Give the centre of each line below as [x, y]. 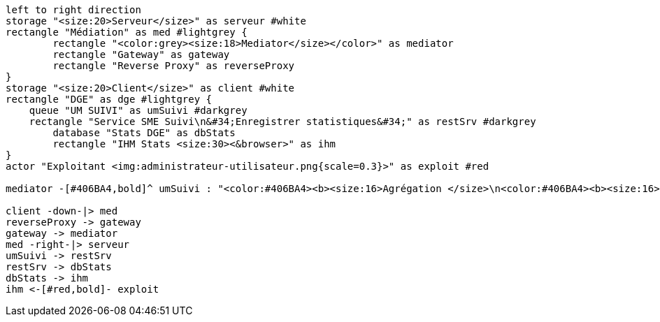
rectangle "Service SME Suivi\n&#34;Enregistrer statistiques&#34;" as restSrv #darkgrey [282, 122]
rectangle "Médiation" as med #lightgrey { [127, 32]
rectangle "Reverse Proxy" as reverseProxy [174, 66]
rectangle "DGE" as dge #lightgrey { [109, 99]
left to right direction [73, 10]
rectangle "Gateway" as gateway [141, 54]
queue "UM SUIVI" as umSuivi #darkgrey [138, 110]
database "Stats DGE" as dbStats [144, 133]
